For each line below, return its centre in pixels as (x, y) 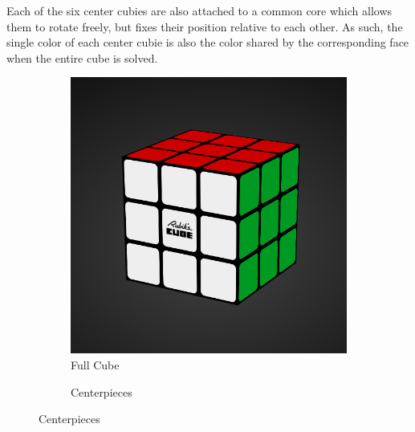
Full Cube (95, 364)
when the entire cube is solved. (82, 57)
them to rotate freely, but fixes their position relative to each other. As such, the (205, 26)
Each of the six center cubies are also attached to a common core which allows (199, 10)
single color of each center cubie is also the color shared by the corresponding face (208, 42)
